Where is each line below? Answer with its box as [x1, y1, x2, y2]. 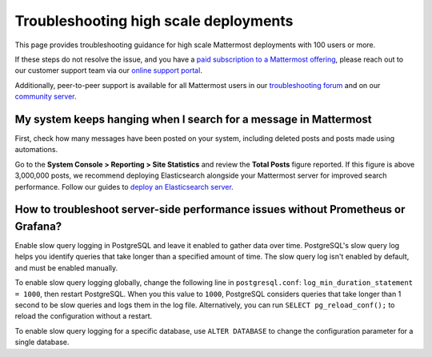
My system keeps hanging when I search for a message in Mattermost [14, 112, 372, 126]
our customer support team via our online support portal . [14, 66, 203, 75]
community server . [14, 92, 77, 102]
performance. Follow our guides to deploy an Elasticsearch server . [14, 182, 234, 191]
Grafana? [14, 219, 62, 233]
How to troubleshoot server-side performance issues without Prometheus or [14, 203, 406, 216]
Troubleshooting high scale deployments [14, 12, 294, 30]
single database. [14, 337, 70, 347]
